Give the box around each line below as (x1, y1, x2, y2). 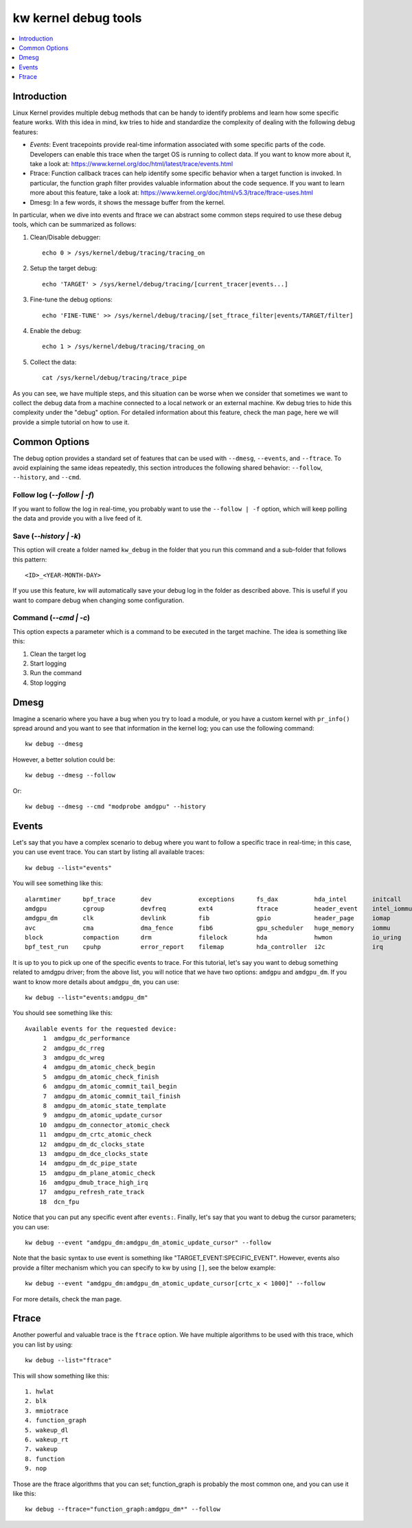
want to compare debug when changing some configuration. (12, 596, 185, 604)
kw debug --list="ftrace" (25, 1356, 113, 1365)
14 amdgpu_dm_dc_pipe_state (38, 1159, 137, 1167)
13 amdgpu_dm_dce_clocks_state (38, 1150, 148, 1157)
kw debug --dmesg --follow (25, 771, 116, 779)
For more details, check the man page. (12, 1295, 122, 1303)
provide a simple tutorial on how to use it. (12, 418, 130, 426)
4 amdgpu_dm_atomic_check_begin (43, 1063, 156, 1071)
